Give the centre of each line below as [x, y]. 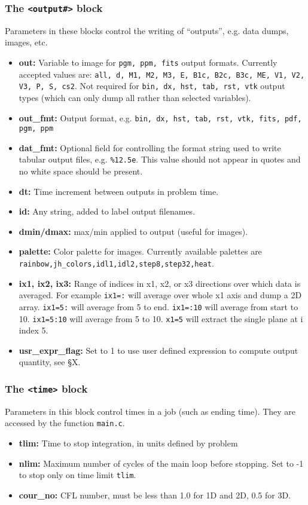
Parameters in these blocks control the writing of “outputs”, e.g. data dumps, [147, 30]
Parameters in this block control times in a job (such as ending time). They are [150, 411]
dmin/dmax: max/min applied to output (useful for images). [133, 231]
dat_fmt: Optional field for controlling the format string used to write [150, 147]
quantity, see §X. [50, 362]
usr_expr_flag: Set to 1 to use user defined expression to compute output [158, 350]
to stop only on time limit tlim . [77, 475]
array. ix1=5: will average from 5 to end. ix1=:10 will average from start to [158, 306]
